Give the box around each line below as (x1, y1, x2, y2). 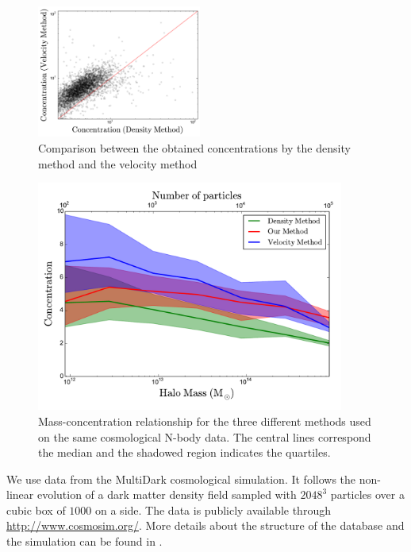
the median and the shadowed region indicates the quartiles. (38, 444, 331, 461)
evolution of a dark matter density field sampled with (36, 486, 297, 503)
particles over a (330, 486, 405, 503)
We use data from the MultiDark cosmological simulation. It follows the (6, 470, 356, 487)
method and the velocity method (38, 155, 198, 172)
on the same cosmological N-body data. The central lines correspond (38, 428, 371, 445)
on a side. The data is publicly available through (95, 501, 331, 518)
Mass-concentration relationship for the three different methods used (38, 412, 371, 429)
